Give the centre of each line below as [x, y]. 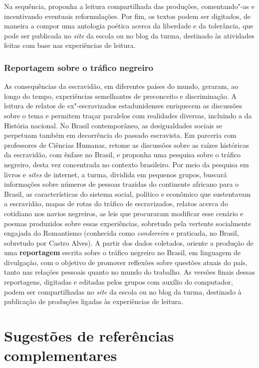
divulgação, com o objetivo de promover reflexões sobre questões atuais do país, [126, 262]
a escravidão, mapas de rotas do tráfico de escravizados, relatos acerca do [116, 203]
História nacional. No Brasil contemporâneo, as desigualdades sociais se [113, 125]
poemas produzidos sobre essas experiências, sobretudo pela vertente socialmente [128, 223]
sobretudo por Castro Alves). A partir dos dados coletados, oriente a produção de [129, 242]
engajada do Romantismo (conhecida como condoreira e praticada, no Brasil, [122, 233]
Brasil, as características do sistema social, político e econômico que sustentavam [128, 193]
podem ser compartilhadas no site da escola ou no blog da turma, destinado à [123, 291]
